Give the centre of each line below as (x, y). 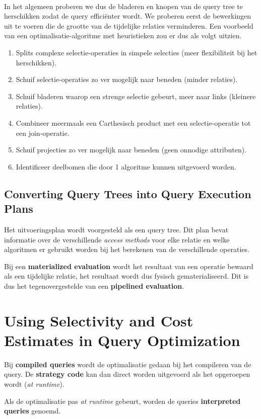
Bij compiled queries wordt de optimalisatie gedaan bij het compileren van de (128, 364)
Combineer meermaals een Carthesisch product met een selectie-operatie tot (133, 122)
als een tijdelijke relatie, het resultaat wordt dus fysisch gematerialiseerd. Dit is (126, 276)
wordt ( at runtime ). (34, 384)
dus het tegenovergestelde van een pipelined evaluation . (94, 285)
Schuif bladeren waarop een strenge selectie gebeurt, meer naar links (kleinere (136, 96)
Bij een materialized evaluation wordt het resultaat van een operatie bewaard (129, 266)
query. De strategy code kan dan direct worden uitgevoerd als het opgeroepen (127, 374)
